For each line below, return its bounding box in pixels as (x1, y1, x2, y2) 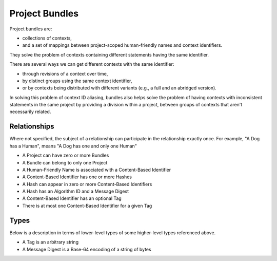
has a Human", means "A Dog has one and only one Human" (9, 143, 137, 149)
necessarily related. (9, 108, 51, 115)
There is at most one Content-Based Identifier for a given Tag (22, 202, 152, 209)
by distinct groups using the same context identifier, (22, 78, 132, 84)
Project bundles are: (9, 26, 52, 32)
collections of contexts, (22, 35, 72, 41)
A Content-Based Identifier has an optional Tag (22, 195, 122, 201)
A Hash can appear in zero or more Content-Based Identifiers (22, 181, 152, 187)
